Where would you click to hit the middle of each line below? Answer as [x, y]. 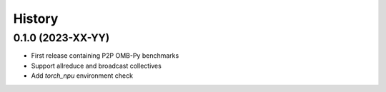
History [36, 19]
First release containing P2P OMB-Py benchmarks [105, 56]
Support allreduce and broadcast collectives [96, 66]
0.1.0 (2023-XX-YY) [61, 38]
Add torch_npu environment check [82, 76]
